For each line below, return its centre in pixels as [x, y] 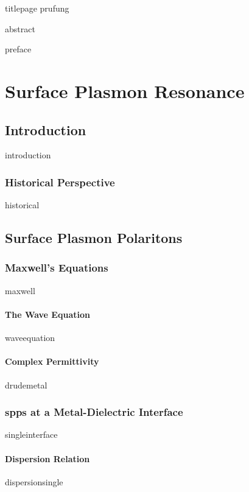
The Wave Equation [47, 314]
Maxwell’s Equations [57, 268]
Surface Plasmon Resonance [125, 90]
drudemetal [26, 385]
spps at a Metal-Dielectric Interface [94, 412]
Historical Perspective [60, 182]
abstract [20, 28]
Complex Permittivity [52, 361]
